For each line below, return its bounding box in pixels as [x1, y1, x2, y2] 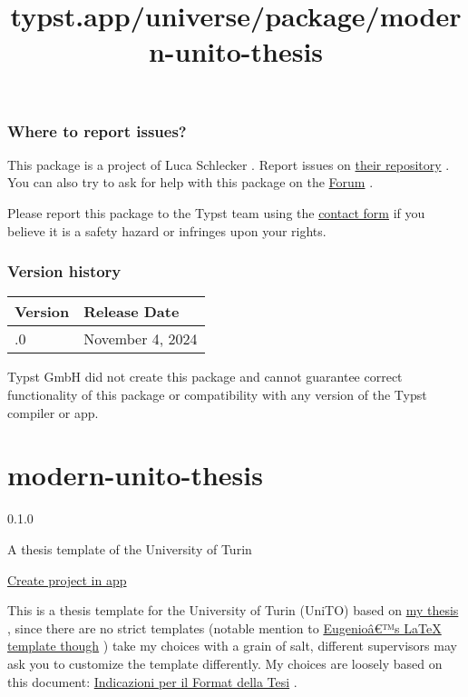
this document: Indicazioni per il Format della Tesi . [7, 672, 297, 691]
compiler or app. [7, 403, 99, 422]
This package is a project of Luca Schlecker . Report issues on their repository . [7, 154, 450, 174]
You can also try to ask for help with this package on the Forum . [7, 173, 374, 192]
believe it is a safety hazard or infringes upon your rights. [7, 221, 327, 240]
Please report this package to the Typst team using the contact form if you [7, 204, 425, 223]
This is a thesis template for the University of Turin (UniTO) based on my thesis [7, 601, 459, 620]
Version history [7, 260, 122, 283]
